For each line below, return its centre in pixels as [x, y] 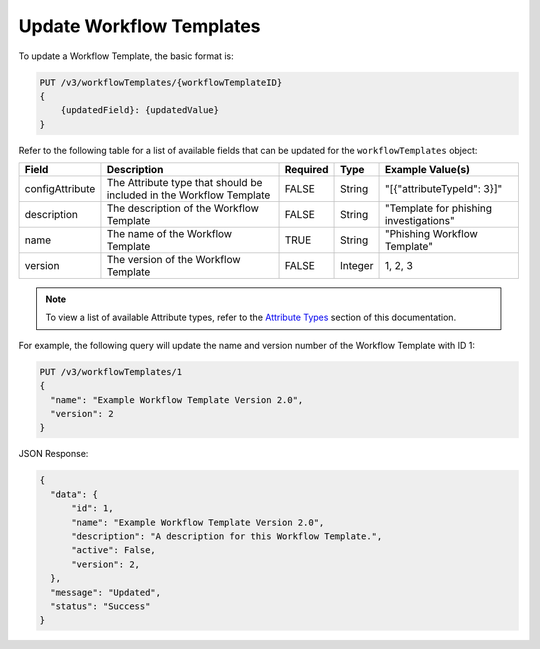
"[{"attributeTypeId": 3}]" [443, 189]
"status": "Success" [100, 606]
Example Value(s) [427, 170]
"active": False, [114, 550]
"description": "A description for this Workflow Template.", [227, 536]
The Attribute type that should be [184, 183]
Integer [357, 266]
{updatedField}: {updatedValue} [140, 110]
